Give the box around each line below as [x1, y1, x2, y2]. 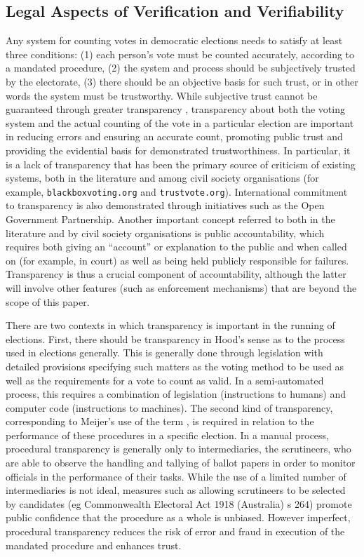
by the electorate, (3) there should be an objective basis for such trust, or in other [6, 74, 358, 88]
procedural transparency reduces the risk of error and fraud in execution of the [6, 524, 345, 539]
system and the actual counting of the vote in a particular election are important [6, 115, 354, 130]
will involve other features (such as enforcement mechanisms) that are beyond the [6, 280, 357, 295]
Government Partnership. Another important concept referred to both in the [6, 211, 335, 226]
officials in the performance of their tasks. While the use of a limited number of [6, 469, 346, 483]
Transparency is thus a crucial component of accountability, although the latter [6, 267, 346, 281]
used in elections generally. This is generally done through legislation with [6, 345, 323, 360]
